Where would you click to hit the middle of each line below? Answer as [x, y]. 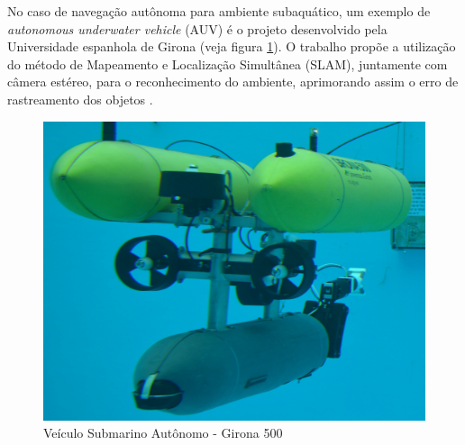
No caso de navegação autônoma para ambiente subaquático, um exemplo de [219, 11]
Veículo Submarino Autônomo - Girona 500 [163, 433]
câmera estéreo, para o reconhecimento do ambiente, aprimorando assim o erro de [233, 82]
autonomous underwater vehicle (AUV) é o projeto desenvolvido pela [197, 28]
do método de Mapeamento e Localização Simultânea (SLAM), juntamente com [228, 64]
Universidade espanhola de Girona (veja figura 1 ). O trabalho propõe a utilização [232, 46]
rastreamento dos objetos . [80, 99]
